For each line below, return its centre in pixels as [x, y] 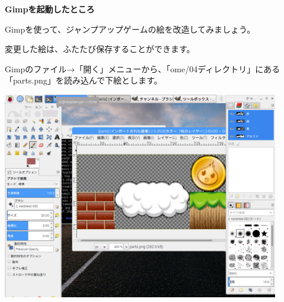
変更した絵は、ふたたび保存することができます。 [100, 49]
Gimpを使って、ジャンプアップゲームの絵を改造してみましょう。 [130, 29]
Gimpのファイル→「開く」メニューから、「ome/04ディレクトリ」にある [143, 68]
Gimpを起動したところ [50, 9]
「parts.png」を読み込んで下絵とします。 [84, 80]
